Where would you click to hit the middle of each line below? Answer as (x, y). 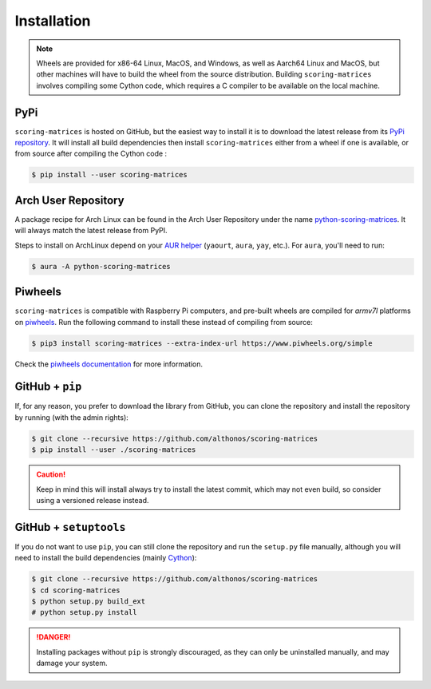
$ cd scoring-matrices (76, 590)
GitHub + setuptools (70, 527)
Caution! (51, 474)
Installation (53, 21)
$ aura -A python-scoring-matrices (101, 266)
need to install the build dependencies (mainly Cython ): (106, 558)
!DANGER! (53, 637)
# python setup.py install (84, 612)
